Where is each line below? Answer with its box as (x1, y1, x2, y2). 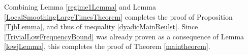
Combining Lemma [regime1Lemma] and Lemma (4, 2, 156, 12)
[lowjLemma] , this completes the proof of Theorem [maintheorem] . (4, 41, 210, 51)
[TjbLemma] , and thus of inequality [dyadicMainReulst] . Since (4, 21, 198, 32)
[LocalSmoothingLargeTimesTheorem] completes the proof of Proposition (4, 11, 233, 22)
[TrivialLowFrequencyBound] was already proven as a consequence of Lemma (4, 31, 244, 41)
